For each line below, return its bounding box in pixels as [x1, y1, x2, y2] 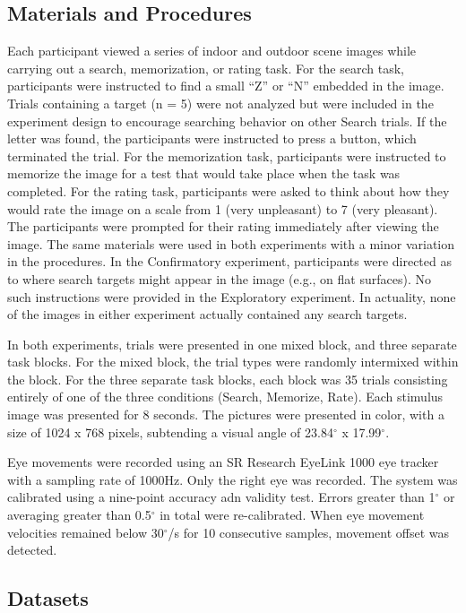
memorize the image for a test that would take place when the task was [7, 164, 401, 183]
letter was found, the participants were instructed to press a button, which [7, 129, 417, 148]
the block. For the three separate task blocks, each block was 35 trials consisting [7, 369, 448, 388]
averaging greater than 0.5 [7, 505, 151, 524]
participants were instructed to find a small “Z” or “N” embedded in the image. [7, 76, 444, 95]
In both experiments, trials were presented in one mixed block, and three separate [7, 334, 457, 353]
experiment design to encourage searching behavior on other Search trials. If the [7, 111, 447, 130]
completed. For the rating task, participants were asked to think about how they [7, 181, 450, 200]
